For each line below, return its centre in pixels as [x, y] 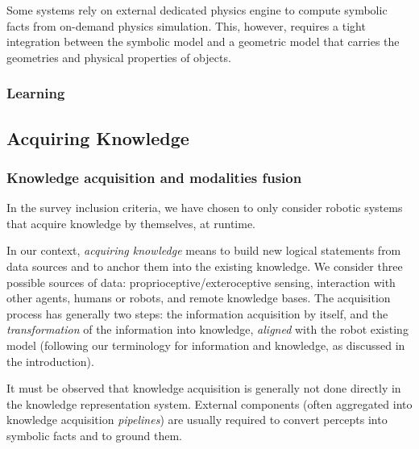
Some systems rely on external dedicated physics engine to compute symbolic [197, 10]
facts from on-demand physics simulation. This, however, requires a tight [186, 25]
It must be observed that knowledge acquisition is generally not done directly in [204, 388]
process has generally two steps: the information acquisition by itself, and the [197, 313]
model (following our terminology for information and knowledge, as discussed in [206, 345]
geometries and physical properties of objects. [119, 57]
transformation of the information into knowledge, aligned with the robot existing [207, 329]
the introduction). [50, 361]
